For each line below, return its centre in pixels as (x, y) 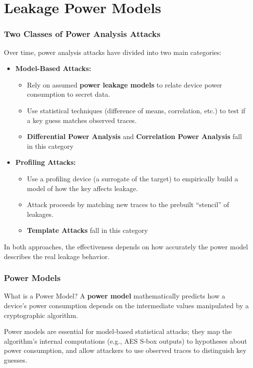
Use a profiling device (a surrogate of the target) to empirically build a (133, 178)
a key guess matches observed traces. (82, 120)
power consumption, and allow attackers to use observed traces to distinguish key (125, 350)
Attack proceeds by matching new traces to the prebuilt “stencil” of (128, 204)
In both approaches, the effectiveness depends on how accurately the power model (126, 246)
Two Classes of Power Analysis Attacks (82, 34)
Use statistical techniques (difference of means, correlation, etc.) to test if (136, 110)
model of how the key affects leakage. (82, 188)
